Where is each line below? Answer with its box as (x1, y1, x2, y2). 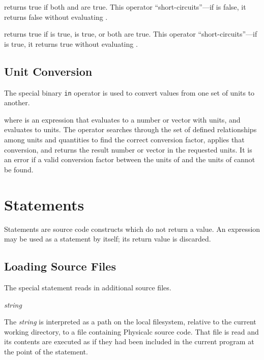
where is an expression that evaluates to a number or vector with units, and (4, 114, 241, 125)
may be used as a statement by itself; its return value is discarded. (4, 233, 211, 244)
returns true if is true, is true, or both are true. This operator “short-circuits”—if (4, 28, 257, 39)
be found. (4, 164, 34, 174)
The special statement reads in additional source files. (4, 282, 171, 292)
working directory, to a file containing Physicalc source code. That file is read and (4, 326, 259, 337)
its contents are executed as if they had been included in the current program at (4, 336, 254, 347)
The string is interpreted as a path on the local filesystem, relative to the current (4, 316, 256, 327)
